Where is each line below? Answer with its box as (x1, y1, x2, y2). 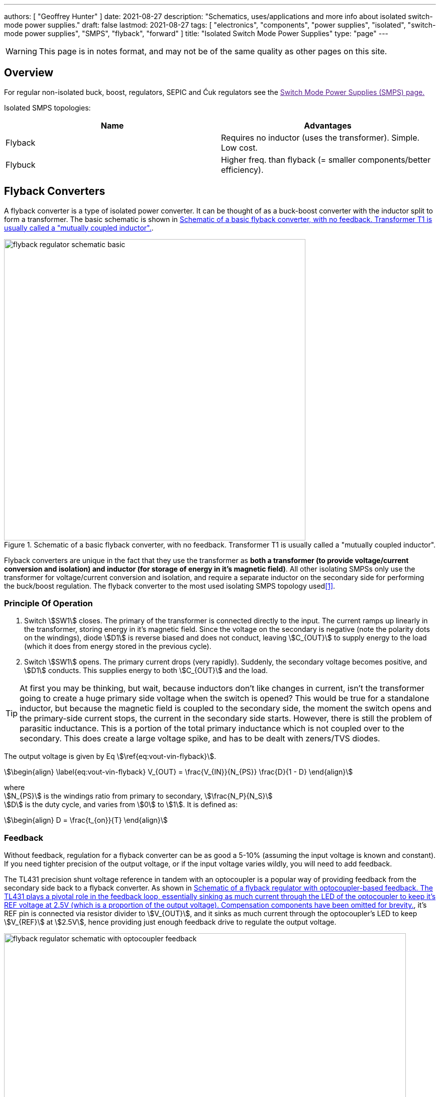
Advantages (304, 120, 352, 131)
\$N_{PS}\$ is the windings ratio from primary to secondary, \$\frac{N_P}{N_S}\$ (4, 792, 273, 801)
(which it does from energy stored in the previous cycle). (24, 642, 211, 651)
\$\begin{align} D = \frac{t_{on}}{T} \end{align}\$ (4, 816, 168, 825)
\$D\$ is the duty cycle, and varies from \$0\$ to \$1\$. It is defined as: (4, 800, 238, 809)
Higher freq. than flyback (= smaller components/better (221, 154, 431, 165)
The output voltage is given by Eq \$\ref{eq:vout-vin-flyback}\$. (4, 752, 216, 761)
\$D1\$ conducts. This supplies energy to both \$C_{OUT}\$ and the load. (24, 666, 268, 675)
